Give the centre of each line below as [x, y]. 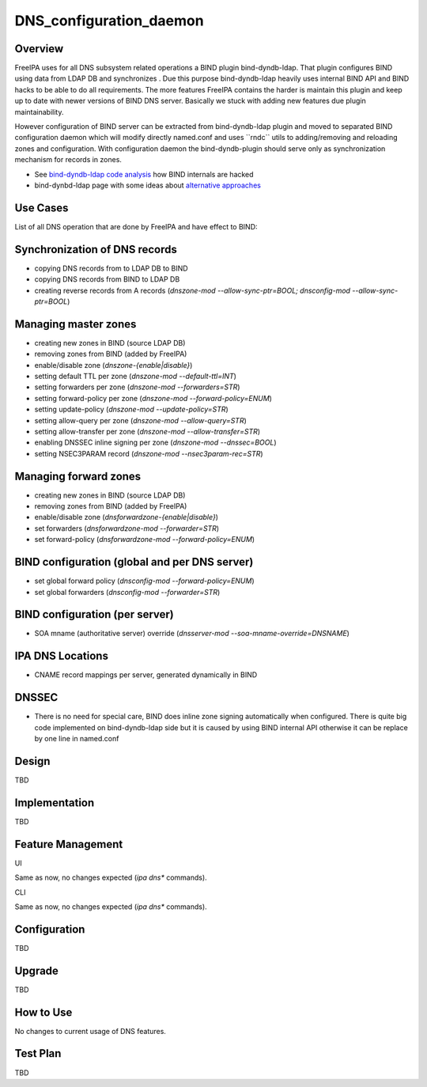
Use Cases [42, 208]
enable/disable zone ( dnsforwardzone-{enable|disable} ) [127, 517]
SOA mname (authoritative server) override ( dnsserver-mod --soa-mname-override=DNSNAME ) [192, 634]
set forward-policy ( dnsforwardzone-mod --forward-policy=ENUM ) [145, 540]
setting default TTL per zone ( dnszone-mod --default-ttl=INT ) [136, 377]
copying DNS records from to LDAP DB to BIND [111, 268]
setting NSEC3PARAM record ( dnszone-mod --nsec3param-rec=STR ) [149, 453]
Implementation [55, 803]
